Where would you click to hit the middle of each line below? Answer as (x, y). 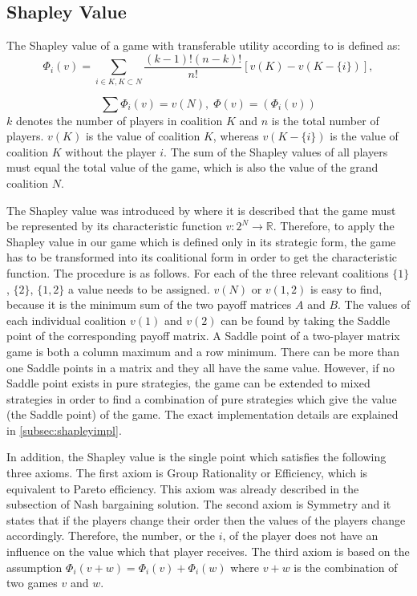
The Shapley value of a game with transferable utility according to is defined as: (204, 45)
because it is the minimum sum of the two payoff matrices (149, 304)
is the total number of (325, 120)
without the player (111, 151)
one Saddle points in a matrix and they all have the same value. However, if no (200, 367)
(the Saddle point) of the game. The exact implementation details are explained (202, 414)
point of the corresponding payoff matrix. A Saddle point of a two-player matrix (203, 336)
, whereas (236, 136)
